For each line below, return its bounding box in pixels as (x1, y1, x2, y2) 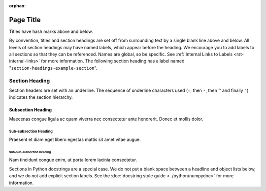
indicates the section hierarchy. (9, 94, 73, 100)
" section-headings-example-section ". (9, 65, 98, 71)
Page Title (9, 15, 41, 24)
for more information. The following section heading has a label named (41, 58, 185, 64)
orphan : (9, 3, 26, 8)
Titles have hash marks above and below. (9, 28, 93, 34)
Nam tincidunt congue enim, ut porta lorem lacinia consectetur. (9, 157, 137, 163)
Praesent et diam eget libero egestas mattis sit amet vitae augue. (9, 136, 141, 142)
